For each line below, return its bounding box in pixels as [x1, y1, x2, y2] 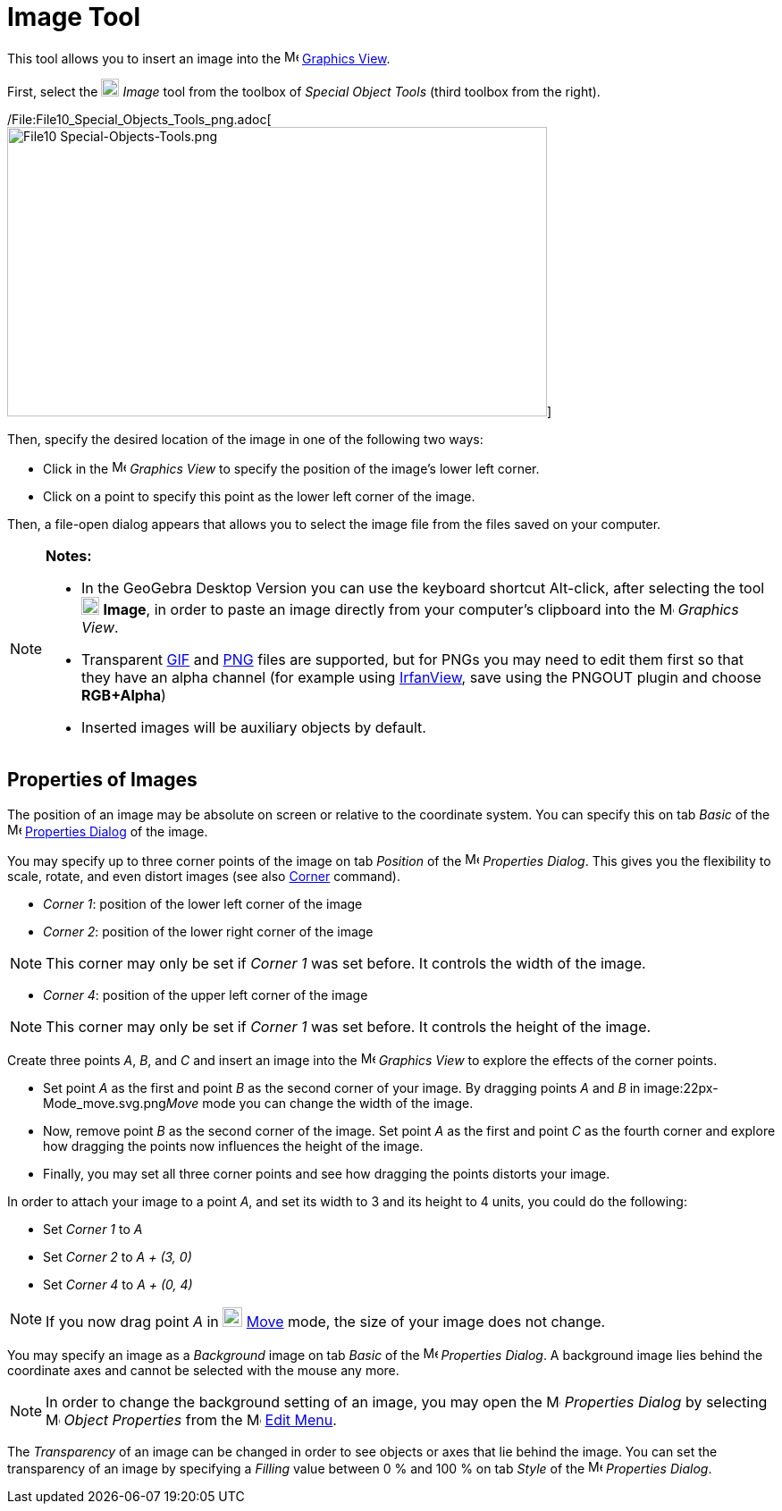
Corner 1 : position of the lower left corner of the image [43, 895, 363, 911]
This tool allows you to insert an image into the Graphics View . [7, 50, 391, 66]
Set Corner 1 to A [43, 1221, 143, 1237]
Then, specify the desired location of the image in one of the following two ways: [7, 431, 483, 447]
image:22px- [643, 1079, 719, 1095]
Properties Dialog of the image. [24, 823, 208, 839]
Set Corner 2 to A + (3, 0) [43, 1248, 192, 1264]
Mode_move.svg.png [43, 1095, 166, 1111]
